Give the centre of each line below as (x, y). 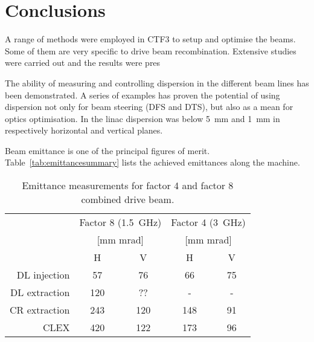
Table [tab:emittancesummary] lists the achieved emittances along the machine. (152, 162)
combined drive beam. (128, 199)
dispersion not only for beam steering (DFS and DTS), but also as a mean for (149, 107)
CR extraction (40, 310)
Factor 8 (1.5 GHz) (120, 222)
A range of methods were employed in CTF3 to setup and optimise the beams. (150, 39)
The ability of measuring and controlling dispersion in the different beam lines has (157, 82)
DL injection (43, 275)
